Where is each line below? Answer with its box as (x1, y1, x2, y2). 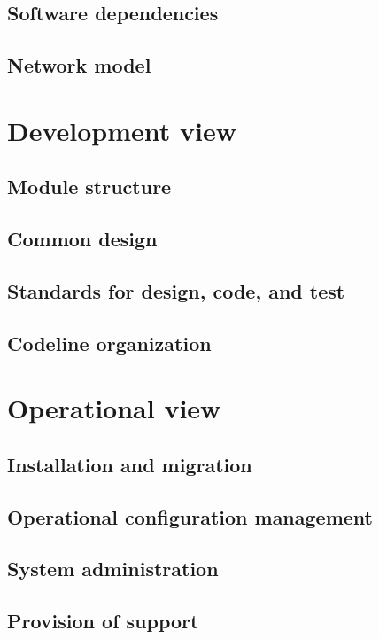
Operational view (7, 390, 221, 426)
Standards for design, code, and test (7, 277, 345, 304)
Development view (7, 112, 237, 148)
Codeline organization (7, 329, 212, 356)
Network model (7, 51, 151, 79)
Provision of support (7, 607, 199, 635)
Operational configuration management (7, 503, 373, 530)
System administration (7, 555, 219, 582)
